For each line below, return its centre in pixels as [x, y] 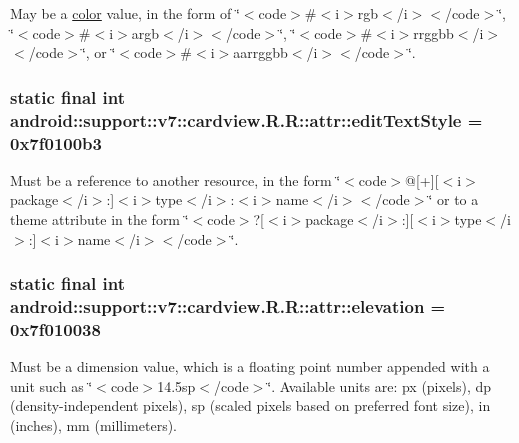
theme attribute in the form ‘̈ [99, 219]
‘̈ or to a [453, 199]
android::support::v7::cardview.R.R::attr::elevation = [228, 306]
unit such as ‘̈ [51, 385]
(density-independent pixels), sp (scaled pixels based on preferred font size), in [250, 405]
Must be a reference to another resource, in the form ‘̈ [175, 179]
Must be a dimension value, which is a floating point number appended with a [250, 366]
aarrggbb [260, 52]
